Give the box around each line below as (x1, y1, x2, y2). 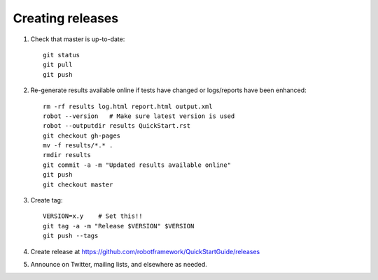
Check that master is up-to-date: (30, 35, 125, 43)
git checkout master (43, 180, 113, 189)
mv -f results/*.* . (43, 142, 113, 149)
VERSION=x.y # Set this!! (43, 212, 143, 220)
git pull (43, 61, 73, 69)
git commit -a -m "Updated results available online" (43, 161, 231, 169)
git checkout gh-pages (43, 131, 121, 140)
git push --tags (43, 232, 99, 240)
